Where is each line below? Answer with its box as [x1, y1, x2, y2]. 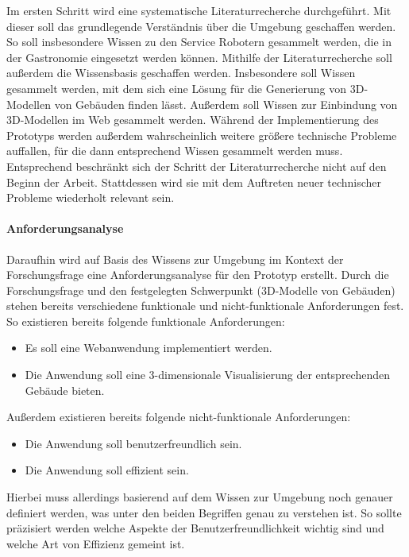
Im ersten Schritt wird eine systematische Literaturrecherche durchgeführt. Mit [6, 2, 392, 18]
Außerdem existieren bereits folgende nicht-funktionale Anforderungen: [6, 408, 351, 425]
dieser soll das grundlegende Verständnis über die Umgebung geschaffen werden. [6, 17, 396, 34]
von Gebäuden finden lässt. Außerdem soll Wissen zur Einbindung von [54, 95, 398, 112]
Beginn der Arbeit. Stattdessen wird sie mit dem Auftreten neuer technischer [6, 173, 382, 190]
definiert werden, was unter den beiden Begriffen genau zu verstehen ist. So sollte [6, 504, 402, 520]
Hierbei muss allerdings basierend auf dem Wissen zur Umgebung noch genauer [6, 489, 393, 505]
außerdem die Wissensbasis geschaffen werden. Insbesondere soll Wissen [6, 64, 356, 81]
